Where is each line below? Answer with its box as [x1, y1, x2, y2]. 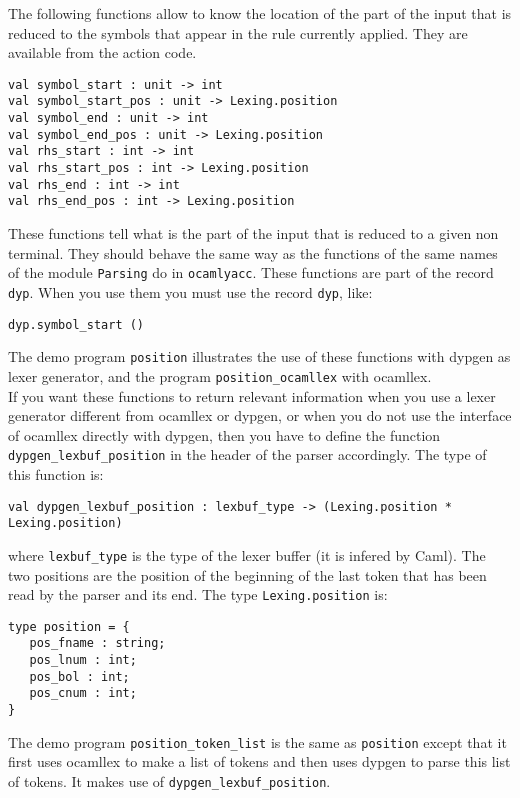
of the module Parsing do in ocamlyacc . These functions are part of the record [8, 262, 494, 283]
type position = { [8, 619, 130, 634]
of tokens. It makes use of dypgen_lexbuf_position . [8, 770, 331, 791]
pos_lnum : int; [29, 653, 137, 668]
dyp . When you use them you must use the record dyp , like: [8, 281, 373, 302]
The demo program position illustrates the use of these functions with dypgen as [8, 346, 511, 367]
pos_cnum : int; [29, 686, 137, 701]
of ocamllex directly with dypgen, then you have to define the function [8, 424, 441, 445]
